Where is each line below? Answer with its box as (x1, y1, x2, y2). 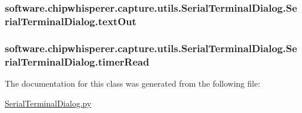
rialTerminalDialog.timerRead (5, 54, 149, 69)
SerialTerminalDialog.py (5, 97, 92, 109)
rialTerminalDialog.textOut (5, 13, 137, 28)
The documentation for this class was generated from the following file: (5, 77, 260, 89)
